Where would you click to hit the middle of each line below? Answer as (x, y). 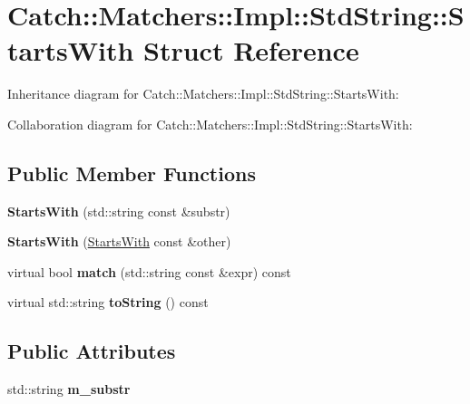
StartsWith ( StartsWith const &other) (119, 241)
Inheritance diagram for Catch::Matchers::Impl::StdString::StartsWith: (203, 94)
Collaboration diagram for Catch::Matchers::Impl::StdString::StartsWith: (210, 124)
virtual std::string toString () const (108, 302)
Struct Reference (251, 50)
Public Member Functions (132, 173)
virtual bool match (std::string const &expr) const (149, 271)
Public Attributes (92, 351)
